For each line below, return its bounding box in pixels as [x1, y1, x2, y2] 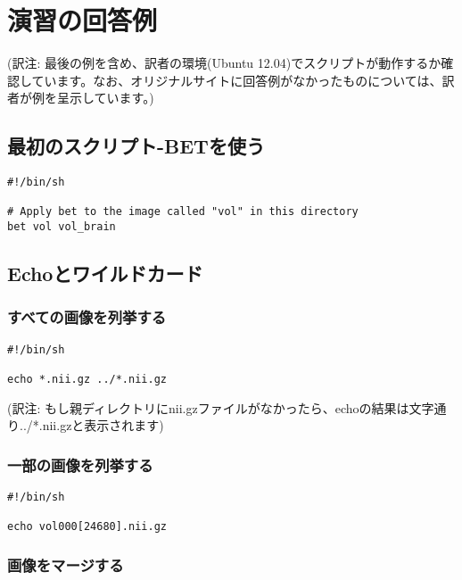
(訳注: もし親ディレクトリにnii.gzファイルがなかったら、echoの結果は [7, 398, 409, 417]
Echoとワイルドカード [7, 260, 203, 287]
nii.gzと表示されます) [42, 416, 164, 435]
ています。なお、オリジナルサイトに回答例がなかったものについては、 [31, 70, 442, 89]
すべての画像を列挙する [7, 306, 167, 328]
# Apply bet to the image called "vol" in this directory [7, 205, 359, 219]
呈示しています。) [56, 88, 154, 107]
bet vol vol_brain [7, 220, 116, 234]
